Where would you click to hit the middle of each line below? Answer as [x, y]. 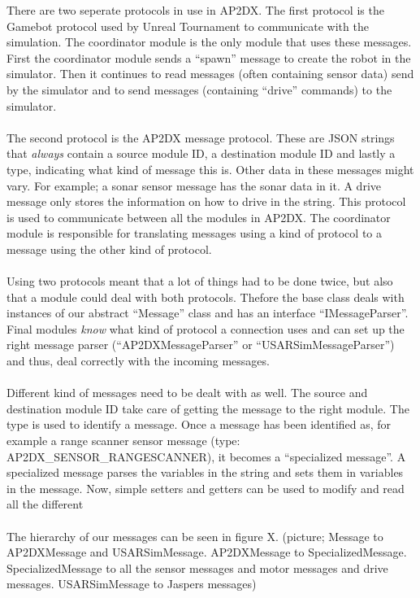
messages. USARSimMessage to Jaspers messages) [132, 584]
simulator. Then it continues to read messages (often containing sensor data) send [210, 74]
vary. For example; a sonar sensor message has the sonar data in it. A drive [194, 185]
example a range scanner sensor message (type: [123, 441]
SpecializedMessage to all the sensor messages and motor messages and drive [197, 567]
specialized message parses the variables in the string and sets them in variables [205, 472]
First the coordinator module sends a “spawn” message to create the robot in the [209, 57]
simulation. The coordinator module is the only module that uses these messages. [209, 42]
